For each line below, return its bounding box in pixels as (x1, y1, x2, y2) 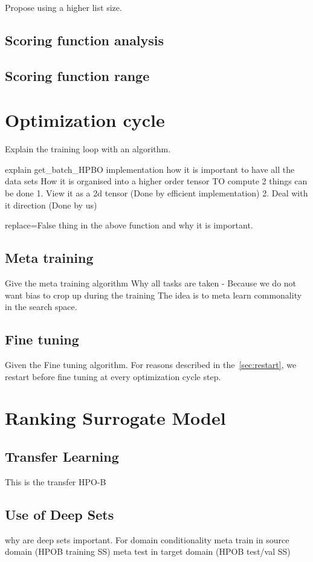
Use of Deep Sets (5, 505, 114, 523)
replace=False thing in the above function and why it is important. (5, 219, 253, 231)
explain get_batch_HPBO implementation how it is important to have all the (5, 163, 295, 175)
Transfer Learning (5, 447, 119, 465)
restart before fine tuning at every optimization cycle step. (5, 370, 221, 383)
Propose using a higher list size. (5, 1, 122, 13)
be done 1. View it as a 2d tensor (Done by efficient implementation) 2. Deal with (5, 187, 308, 199)
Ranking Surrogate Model (5, 405, 226, 430)
